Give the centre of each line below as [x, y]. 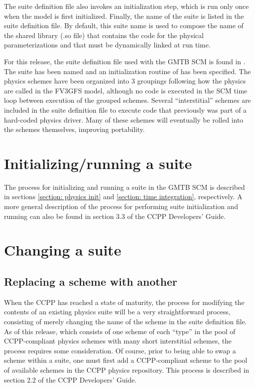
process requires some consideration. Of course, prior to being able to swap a [120, 350]
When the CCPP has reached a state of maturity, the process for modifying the [124, 302]
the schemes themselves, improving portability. [74, 129]
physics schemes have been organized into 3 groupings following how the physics [125, 81]
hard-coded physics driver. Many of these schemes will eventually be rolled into [124, 119]
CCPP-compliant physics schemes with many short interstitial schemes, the [118, 341]
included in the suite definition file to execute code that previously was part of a [125, 109]
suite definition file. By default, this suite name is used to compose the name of [124, 25]
